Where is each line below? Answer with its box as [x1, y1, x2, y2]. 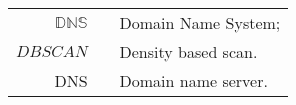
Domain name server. [119, 69, 268, 92]
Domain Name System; [119, 11, 281, 34]
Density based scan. [119, 40, 258, 63]
